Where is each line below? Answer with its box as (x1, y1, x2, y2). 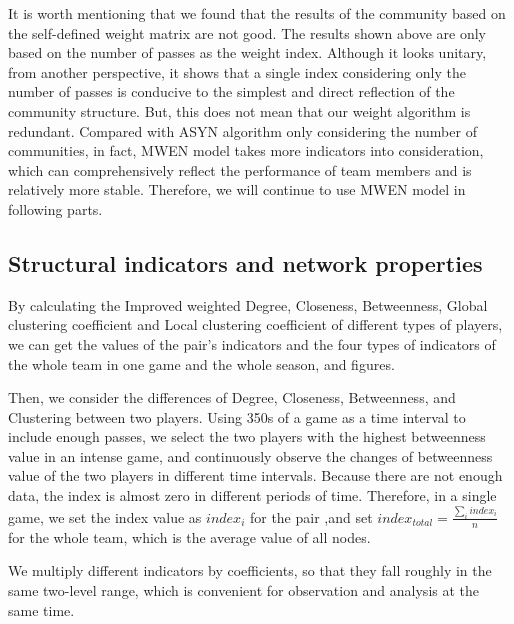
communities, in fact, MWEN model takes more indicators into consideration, (8, 140, 484, 161)
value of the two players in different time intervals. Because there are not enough (8, 465, 503, 486)
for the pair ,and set (249, 506, 373, 527)
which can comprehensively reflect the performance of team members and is (8, 159, 472, 180)
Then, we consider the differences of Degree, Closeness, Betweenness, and (8, 387, 456, 408)
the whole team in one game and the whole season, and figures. (8, 353, 395, 374)
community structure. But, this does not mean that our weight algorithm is (8, 100, 471, 121)
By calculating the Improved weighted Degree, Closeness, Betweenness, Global (8, 294, 488, 315)
